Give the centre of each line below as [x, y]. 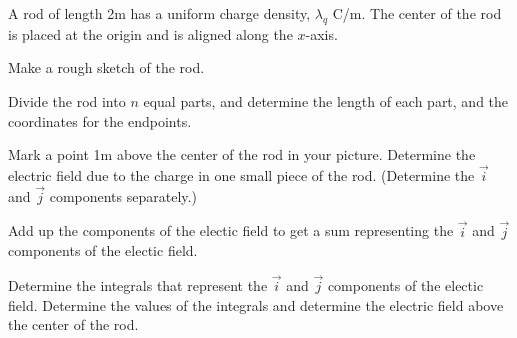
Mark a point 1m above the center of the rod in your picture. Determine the [242, 154]
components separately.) [123, 195]
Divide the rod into [67, 100]
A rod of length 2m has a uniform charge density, [159, 13]
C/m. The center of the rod [417, 13]
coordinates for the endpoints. [100, 120]
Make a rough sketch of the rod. [106, 67]
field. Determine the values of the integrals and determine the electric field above [256, 304]
